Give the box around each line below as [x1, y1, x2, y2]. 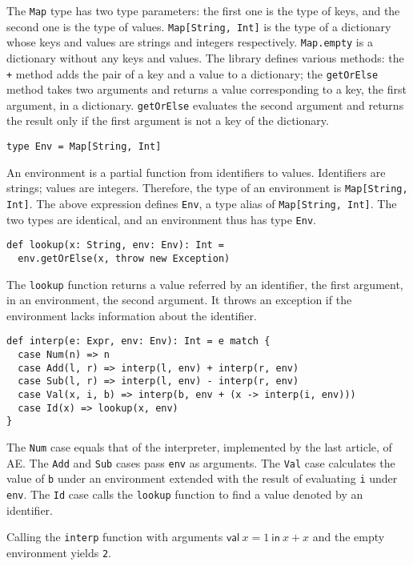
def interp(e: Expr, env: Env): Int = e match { [6, 335, 271, 347]
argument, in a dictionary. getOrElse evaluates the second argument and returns [6, 96, 404, 113]
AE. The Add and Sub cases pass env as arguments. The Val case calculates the [6, 454, 395, 471]
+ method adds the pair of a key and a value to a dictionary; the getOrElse [6, 65, 379, 82]
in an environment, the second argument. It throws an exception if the [6, 291, 352, 308]
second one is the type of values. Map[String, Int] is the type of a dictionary [6, 18, 391, 34]
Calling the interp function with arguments [6, 528, 223, 545]
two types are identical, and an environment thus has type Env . [6, 211, 316, 227]
